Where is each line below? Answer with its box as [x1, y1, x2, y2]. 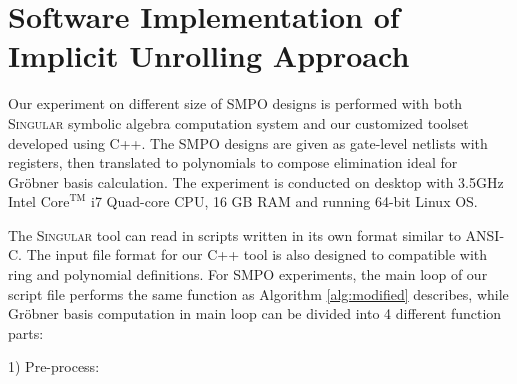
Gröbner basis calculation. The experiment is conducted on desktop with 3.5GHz [8, 171, 504, 192]
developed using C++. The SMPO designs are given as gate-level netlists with [8, 132, 488, 153]
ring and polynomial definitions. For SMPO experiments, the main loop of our [8, 264, 488, 285]
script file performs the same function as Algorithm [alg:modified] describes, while [8, 283, 509, 304]
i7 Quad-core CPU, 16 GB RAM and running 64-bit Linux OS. [90, 191, 478, 212]
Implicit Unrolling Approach [8, 35, 410, 76]
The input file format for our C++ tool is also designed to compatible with [26, 244, 488, 265]
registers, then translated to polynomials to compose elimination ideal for [8, 152, 458, 173]
